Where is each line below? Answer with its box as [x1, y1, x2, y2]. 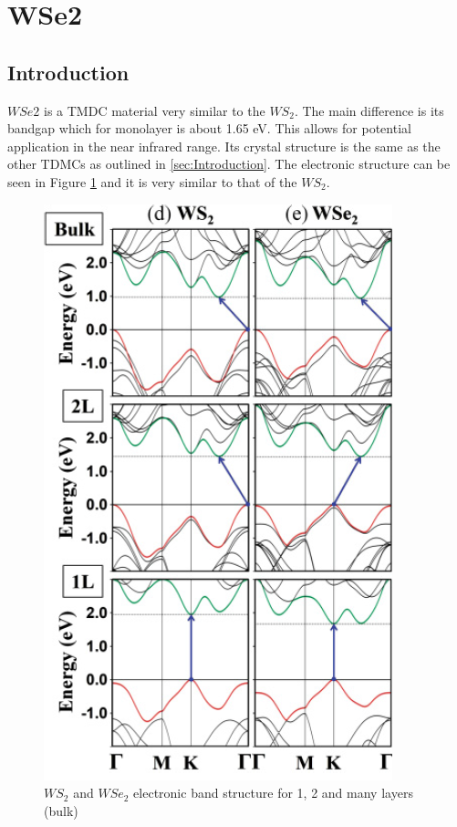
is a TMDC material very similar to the [44, 100, 265, 120]
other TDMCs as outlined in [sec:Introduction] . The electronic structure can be [7, 154, 451, 173]
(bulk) [44, 801, 78, 820]
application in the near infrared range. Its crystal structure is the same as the [7, 136, 441, 155]
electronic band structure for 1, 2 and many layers [133, 783, 413, 802]
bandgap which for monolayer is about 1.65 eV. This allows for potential [7, 119, 411, 138]
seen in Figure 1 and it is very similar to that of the [7, 172, 297, 191]
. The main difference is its [294, 100, 444, 120]
